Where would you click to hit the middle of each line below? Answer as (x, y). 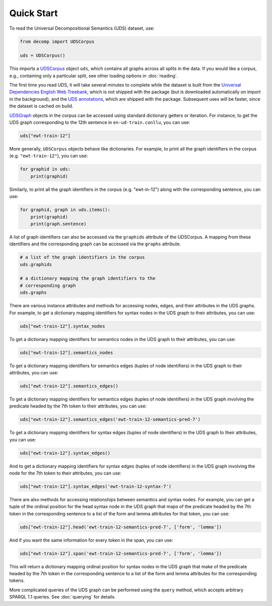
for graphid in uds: (45, 169)
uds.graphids (36, 264)
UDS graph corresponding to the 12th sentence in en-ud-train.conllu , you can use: (100, 122)
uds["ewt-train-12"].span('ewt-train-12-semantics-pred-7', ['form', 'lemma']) (121, 553)
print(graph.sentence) (58, 224)
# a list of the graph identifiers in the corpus (82, 257)
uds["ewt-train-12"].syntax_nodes (62, 326)
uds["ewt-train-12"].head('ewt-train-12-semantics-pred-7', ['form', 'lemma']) (121, 527)
